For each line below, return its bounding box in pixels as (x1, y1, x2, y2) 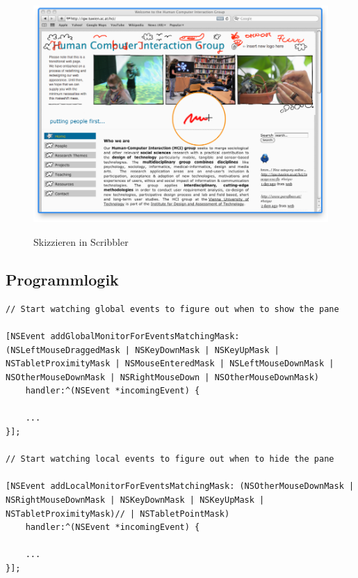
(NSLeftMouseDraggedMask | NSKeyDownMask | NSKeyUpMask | (6, 345, 279, 355)
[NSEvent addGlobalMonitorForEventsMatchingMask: (6, 331, 240, 341)
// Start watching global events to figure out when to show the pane (6, 304, 339, 314)
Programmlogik (6, 268, 119, 290)
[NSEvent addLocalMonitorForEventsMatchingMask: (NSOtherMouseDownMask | (6, 481, 355, 492)
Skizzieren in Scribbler (33, 234, 129, 249)
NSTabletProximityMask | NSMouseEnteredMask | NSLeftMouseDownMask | (6, 359, 334, 369)
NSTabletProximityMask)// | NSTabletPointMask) (6, 508, 230, 519)
